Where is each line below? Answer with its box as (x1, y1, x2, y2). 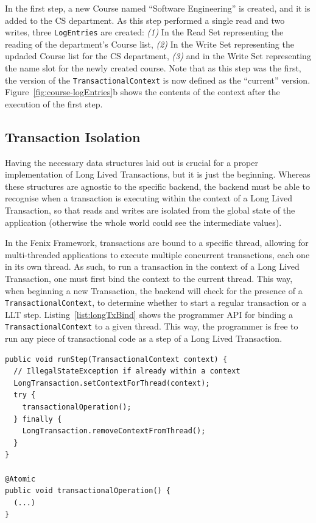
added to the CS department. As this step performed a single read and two (5, 13, 285, 26)
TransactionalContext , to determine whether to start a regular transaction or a (5, 296, 307, 309)
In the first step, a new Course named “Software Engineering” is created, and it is (5, 2, 311, 14)
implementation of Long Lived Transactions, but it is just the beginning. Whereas (5, 168, 311, 181)
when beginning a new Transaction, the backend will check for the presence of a (5, 284, 303, 297)
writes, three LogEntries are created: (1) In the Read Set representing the (5, 26, 284, 38)
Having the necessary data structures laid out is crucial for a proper (5, 156, 258, 168)
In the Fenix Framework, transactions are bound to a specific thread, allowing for (5, 236, 309, 249)
